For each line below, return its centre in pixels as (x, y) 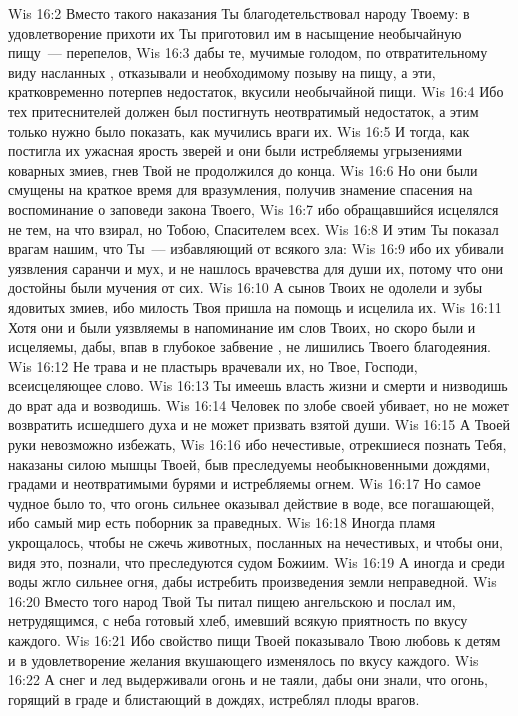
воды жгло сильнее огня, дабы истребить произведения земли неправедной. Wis (252, 581)
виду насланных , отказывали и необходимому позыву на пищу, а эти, (222, 71)
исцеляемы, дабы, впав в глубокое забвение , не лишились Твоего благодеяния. (249, 346)
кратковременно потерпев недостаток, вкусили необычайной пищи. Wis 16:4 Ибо (256, 91)
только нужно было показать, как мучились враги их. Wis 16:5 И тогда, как (239, 130)
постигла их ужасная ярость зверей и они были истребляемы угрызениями (235, 150)
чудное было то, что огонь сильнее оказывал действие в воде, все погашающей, (251, 502)
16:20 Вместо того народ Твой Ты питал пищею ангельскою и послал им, (232, 600)
